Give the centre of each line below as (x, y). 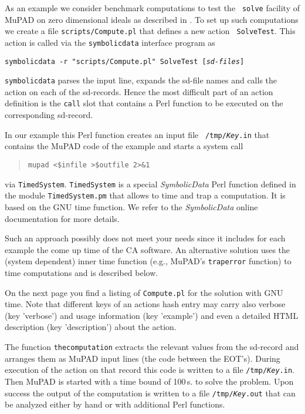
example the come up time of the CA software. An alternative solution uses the (148, 249)
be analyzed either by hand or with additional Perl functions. (115, 404)
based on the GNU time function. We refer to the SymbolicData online (131, 206)
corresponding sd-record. (49, 115)
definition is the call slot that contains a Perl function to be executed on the (144, 103)
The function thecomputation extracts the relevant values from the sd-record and (152, 346)
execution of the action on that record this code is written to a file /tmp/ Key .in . (150, 370)
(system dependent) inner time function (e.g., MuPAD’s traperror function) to (148, 261)
